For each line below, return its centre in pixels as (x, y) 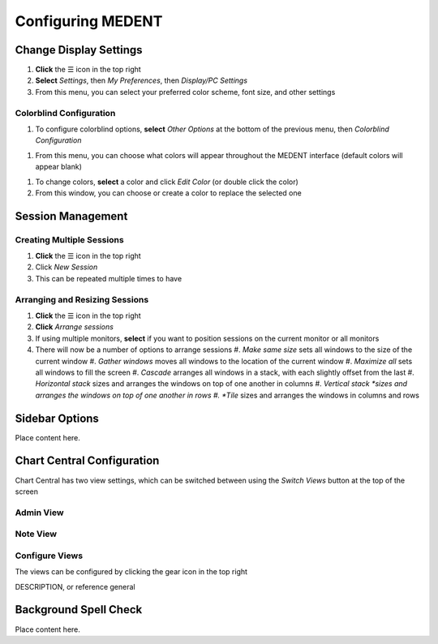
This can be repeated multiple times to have (109, 278)
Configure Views (49, 556)
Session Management (71, 216)
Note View (36, 534)
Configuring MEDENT (89, 21)
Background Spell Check (79, 610)
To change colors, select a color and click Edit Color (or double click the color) (167, 182)
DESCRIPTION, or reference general (75, 586)
